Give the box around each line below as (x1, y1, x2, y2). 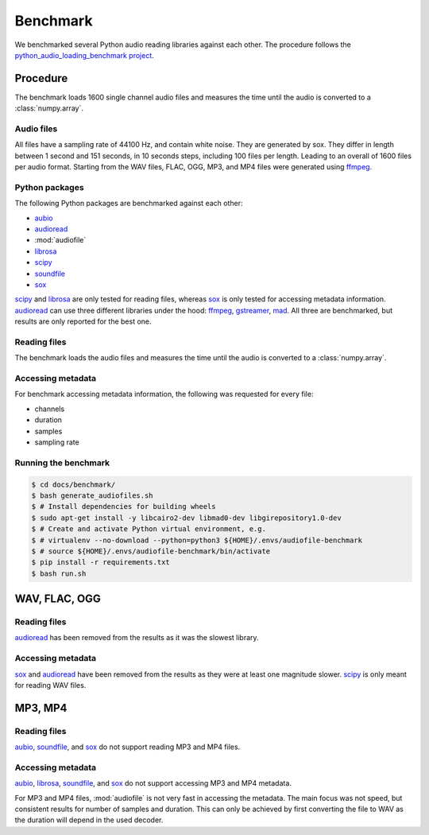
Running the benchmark (14, 457, 110, 468)
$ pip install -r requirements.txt (31, 557, 170, 567)
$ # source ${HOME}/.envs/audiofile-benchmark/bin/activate (31, 546, 271, 556)
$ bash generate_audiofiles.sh (31, 491, 154, 500)
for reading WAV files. (14, 681, 87, 689)
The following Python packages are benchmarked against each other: (14, 199, 243, 208)
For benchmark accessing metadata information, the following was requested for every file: (14, 390, 314, 399)
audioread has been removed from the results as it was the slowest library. (14, 633, 259, 643)
